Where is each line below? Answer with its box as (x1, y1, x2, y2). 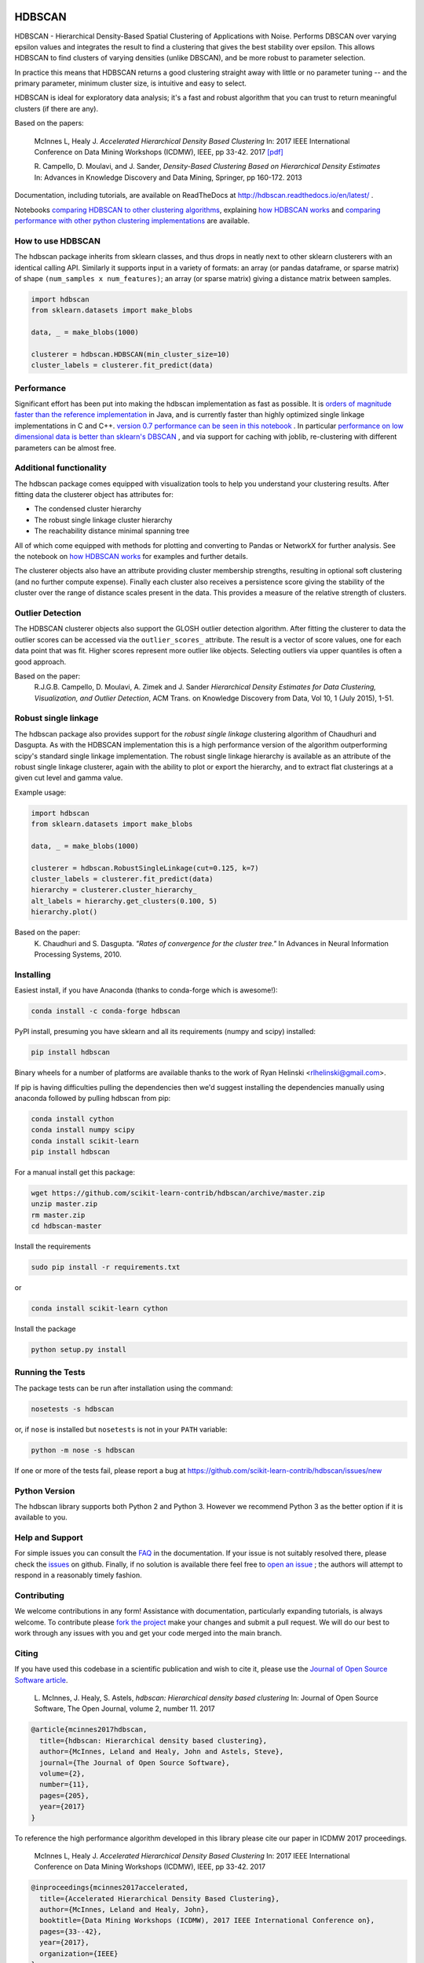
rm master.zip (31, 1210, 86, 1219)
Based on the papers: (14, 119, 84, 128)
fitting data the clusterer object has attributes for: (14, 490, 174, 499)
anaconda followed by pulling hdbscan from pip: (14, 1093, 171, 1102)
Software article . (14, 1675, 68, 1684)
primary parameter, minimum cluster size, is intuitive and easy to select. (14, 79, 247, 88)
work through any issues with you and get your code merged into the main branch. (14, 1629, 283, 1638)
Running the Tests (14, 1367, 86, 1378)
